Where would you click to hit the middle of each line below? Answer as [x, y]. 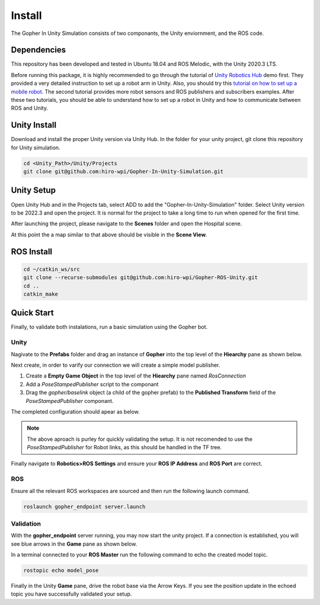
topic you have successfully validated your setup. [71, 594]
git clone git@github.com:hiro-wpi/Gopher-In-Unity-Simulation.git [124, 172]
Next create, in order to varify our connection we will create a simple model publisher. [116, 365]
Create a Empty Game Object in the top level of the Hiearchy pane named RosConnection [136, 376]
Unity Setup [33, 191]
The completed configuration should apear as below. [76, 411]
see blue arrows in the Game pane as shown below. [74, 544]
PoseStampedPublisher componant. [70, 401]
